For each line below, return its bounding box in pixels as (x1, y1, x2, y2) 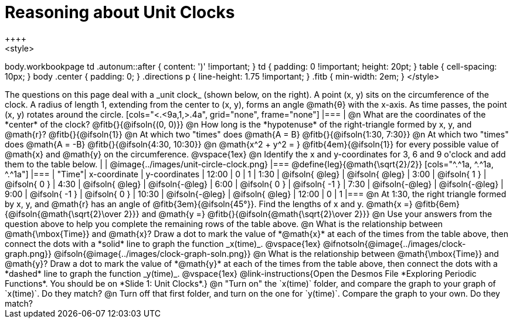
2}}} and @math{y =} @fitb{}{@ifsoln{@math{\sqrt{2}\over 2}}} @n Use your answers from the (124, 208, 492, 219)
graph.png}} (5, 248, 52, 259)
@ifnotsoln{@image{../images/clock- (322, 238, 466, 249)
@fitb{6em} (415, 198, 460, 209)
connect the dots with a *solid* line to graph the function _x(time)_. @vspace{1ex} (5, 238, 321, 249)
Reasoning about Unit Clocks (5, 2, 235, 22)
